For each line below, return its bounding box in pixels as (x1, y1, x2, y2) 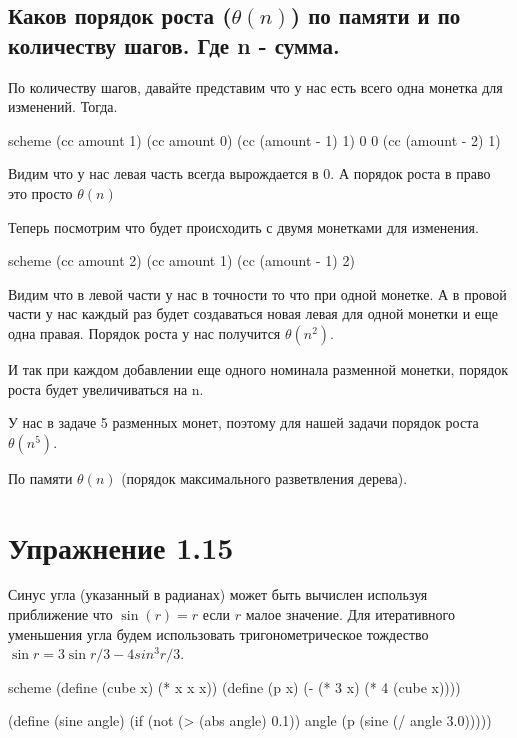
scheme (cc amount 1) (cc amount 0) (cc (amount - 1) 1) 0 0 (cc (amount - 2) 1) (8, 129, 501, 150)
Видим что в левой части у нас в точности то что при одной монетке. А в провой (8, 283, 507, 304)
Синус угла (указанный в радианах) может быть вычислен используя (8, 584, 428, 605)
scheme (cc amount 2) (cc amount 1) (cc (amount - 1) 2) (8, 250, 355, 271)
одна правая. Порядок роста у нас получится (8, 322, 281, 343)
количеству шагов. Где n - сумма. (8, 29, 340, 60)
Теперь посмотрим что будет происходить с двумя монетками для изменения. (8, 216, 479, 237)
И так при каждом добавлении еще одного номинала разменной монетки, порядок (8, 358, 509, 379)
